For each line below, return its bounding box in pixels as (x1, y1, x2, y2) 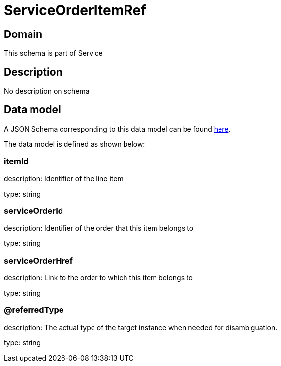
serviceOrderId (4, 205, 63, 216)
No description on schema (4, 87, 90, 96)
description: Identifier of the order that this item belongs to (4, 224, 194, 233)
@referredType (4, 305, 64, 315)
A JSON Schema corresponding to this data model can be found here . (4, 124, 231, 133)
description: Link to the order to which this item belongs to (4, 273, 193, 282)
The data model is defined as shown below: (4, 139, 145, 148)
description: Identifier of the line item (4, 174, 124, 183)
